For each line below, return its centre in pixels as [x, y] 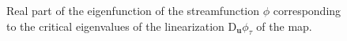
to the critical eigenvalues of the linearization [115, 26]
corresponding [307, 10]
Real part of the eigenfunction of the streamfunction [133, 10]
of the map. [284, 26]
